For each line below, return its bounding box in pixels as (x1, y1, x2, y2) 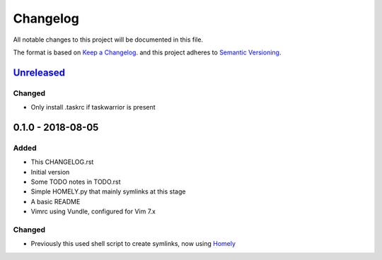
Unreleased (13, 66, 66, 78)
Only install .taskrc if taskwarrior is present (30, 103, 156, 112)
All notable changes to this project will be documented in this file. (13, 35, 204, 44)
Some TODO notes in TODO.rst (30, 177, 121, 187)
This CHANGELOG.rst (30, 158, 94, 166)
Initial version (30, 167, 70, 176)
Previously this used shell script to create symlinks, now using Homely (30, 240, 236, 248)
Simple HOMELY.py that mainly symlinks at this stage (30, 187, 186, 196)
